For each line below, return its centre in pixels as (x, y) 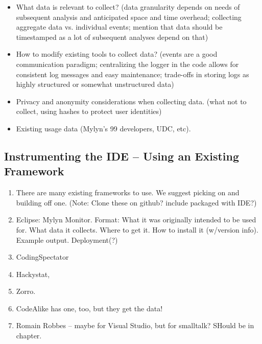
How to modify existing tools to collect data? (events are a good (117, 54)
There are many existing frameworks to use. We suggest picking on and (128, 192)
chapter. (29, 336)
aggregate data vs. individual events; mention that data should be (119, 27)
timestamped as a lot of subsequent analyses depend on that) (112, 37)
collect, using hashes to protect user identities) (89, 111)
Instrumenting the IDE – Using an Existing (122, 156)
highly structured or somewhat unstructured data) (95, 84)
